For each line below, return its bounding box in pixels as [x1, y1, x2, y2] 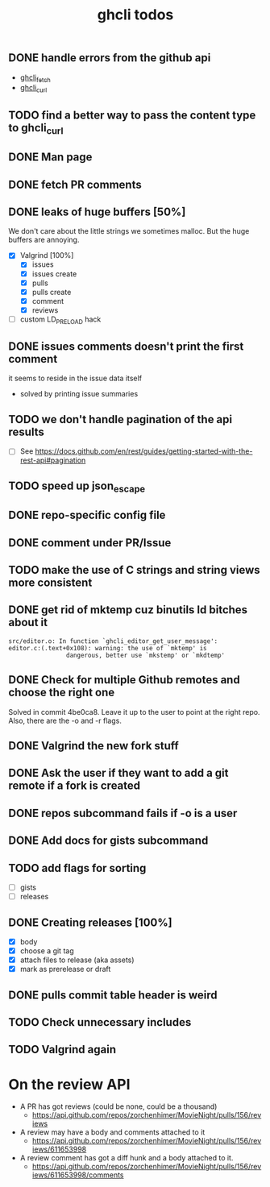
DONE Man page [8, 151, 93, 164]
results [8, 425, 44, 438]
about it [8, 616, 48, 629]
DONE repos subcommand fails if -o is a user [8, 806, 238, 820]
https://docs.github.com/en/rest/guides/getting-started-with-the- [35, 446, 253, 456]
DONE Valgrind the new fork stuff [8, 739, 179, 753]
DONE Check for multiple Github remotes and [8, 673, 240, 687]
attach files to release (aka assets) [19, 955, 135, 965]
